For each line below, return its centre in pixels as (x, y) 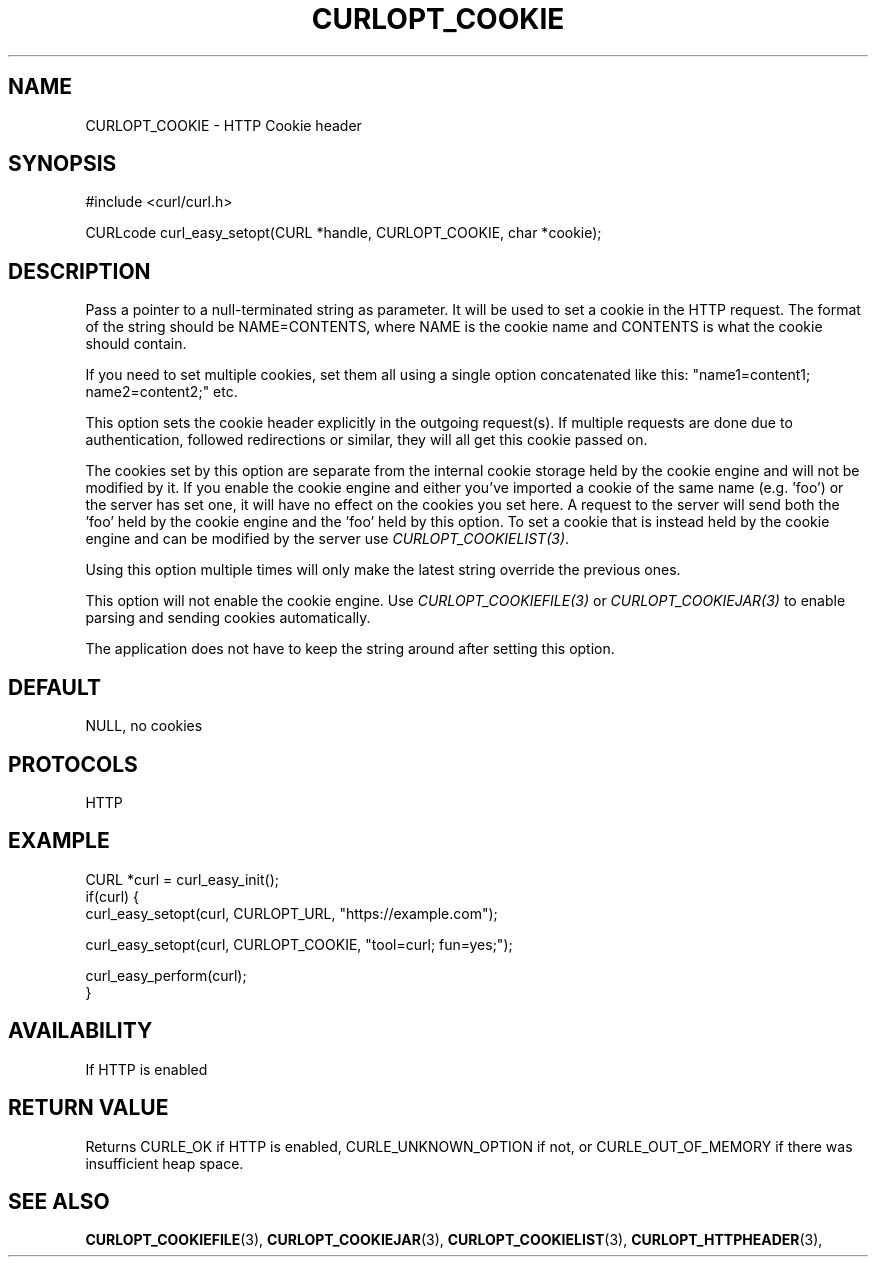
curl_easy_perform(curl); (166, 975)
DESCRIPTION (79, 271)
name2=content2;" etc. (161, 392)
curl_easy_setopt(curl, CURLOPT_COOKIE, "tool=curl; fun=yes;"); (299, 944)
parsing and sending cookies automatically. (228, 618)
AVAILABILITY (80, 1031)
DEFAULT (54, 687)
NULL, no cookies (144, 726)
